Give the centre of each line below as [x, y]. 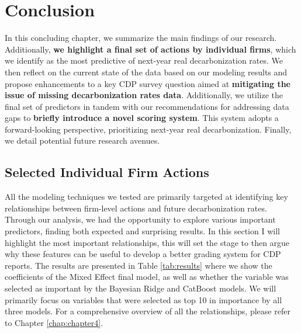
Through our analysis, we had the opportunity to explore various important [140, 219]
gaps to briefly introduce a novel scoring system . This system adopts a [142, 118]
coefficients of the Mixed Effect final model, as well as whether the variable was [147, 277]
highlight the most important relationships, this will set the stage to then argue [147, 242]
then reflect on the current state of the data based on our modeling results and [146, 72]
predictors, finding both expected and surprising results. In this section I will [142, 231]
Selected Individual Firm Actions [107, 172]
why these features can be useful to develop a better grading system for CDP [143, 254]
